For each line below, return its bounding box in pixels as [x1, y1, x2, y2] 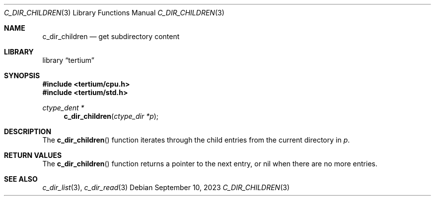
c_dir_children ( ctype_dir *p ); [64, 112, 159, 120]
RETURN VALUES [4, 151, 62, 159]
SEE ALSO [4, 175, 38, 183]
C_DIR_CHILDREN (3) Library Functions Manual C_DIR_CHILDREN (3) [4, 8, 224, 17]
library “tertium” [42, 56, 94, 64]
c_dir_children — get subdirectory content [42, 32, 180, 41]
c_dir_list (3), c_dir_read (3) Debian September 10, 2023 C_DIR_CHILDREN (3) [42, 183, 290, 192]
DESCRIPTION [4, 127, 52, 136]
